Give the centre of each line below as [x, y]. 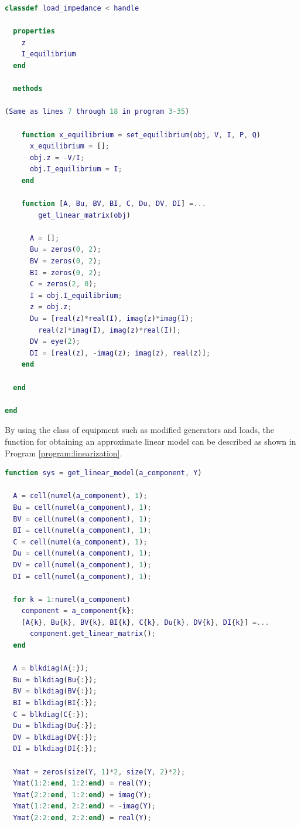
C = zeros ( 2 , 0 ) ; [63, 284]
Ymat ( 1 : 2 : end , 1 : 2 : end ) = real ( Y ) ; [82, 783]
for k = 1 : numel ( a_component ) [72, 599]
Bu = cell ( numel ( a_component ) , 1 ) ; [82, 507]
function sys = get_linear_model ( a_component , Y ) [103, 473]
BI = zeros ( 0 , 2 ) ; [65, 272]
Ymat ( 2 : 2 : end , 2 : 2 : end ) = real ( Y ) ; [82, 817]
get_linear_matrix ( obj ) [84, 215]
